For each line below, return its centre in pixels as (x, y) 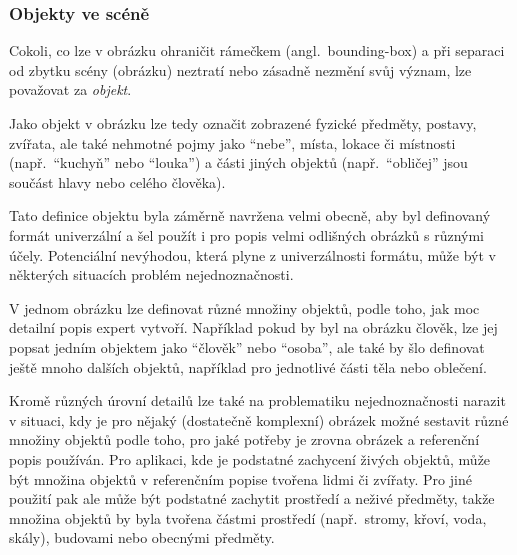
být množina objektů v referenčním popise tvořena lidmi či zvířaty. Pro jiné (240, 478)
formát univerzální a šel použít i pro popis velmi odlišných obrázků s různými (246, 234)
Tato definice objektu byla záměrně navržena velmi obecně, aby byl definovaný (250, 215)
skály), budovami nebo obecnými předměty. (142, 537)
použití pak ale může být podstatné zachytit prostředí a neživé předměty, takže (252, 498)
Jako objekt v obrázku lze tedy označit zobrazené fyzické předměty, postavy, (243, 123)
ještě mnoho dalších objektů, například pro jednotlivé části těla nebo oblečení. (248, 366)
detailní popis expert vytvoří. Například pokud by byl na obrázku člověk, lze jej (253, 327)
